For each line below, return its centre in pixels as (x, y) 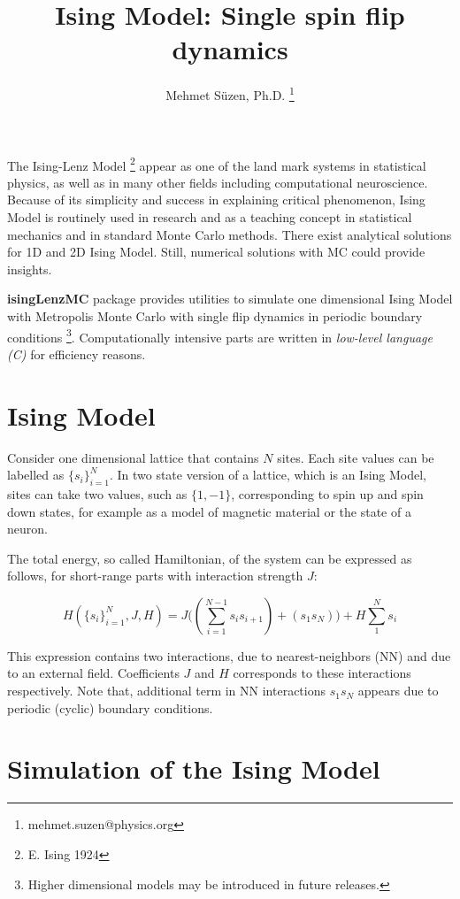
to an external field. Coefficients (93, 673)
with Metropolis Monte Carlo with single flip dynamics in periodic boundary (215, 315)
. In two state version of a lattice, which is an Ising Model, (268, 475)
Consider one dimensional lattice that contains (133, 457)
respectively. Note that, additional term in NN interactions (167, 691)
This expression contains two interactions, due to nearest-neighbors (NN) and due (229, 655)
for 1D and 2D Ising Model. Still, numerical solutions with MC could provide (216, 252)
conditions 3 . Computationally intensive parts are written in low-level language (220, 335)
